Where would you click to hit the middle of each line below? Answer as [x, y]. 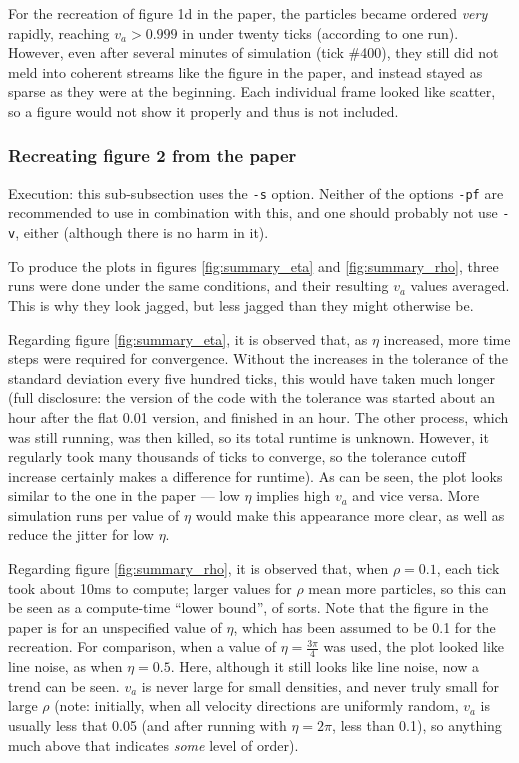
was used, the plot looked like [414, 646]
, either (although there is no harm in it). [142, 232]
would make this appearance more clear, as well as [350, 514]
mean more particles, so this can [407, 587]
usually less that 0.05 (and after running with [147, 725]
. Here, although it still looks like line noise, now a [324, 666]
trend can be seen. [64, 685]
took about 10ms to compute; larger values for [150, 587]
